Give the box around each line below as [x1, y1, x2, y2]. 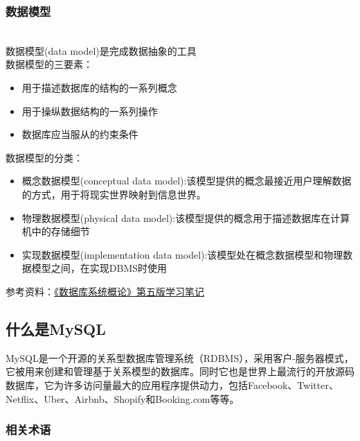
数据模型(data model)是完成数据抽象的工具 [6, 43, 197, 58]
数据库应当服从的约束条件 [21, 127, 138, 141]
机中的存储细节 [21, 224, 90, 239]
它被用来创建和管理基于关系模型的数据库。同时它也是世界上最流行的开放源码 [6, 364, 354, 379]
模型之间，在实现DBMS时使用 [31, 261, 168, 275]
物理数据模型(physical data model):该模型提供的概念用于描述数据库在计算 [21, 210, 350, 225]
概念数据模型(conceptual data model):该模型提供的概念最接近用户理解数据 [21, 173, 352, 188]
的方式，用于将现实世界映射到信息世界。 [21, 187, 206, 201]
